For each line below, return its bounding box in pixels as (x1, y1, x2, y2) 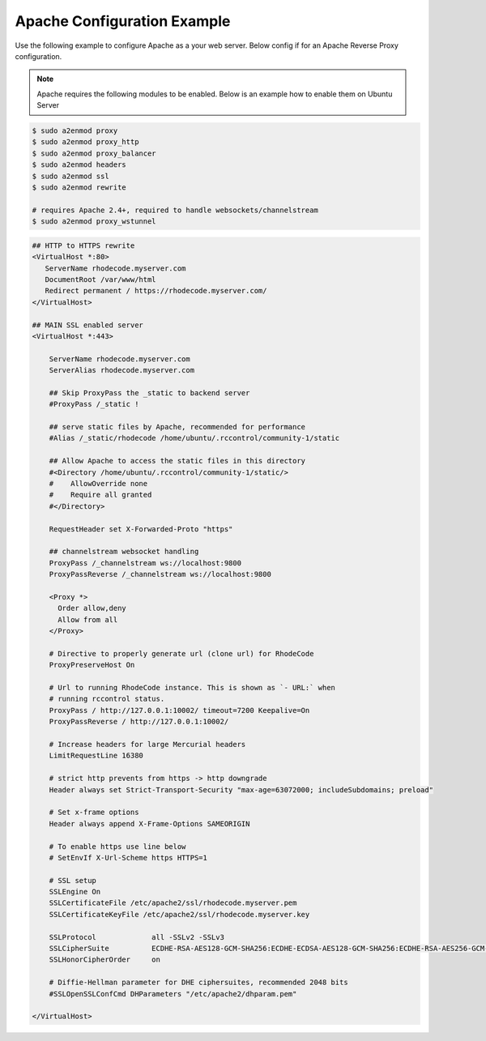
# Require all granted (49, 490, 152, 500)
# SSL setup (49, 876, 97, 885)
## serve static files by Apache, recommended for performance (49, 422, 306, 432)
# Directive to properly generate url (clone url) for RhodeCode (49, 649, 314, 658)
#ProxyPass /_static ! (49, 399, 139, 409)
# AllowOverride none (49, 479, 148, 488)
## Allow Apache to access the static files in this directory (49, 456, 306, 466)
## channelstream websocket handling (49, 547, 199, 557)
